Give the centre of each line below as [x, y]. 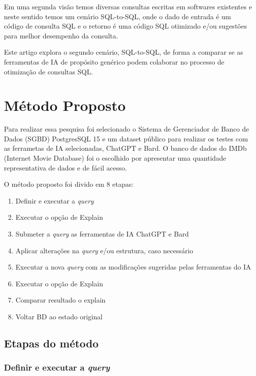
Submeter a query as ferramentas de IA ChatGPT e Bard [102, 234]
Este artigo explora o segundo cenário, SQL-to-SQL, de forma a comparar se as [124, 52]
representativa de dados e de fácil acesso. [65, 167]
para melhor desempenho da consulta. [61, 35]
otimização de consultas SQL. [48, 71]
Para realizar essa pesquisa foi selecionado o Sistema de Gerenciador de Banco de [127, 129]
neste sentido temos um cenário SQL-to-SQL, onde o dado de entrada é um [118, 16]
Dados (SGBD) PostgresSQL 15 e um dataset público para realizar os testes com [126, 138]
